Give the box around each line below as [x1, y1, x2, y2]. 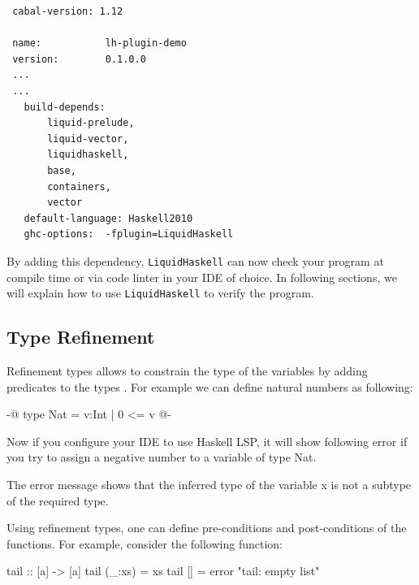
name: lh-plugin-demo [12, 37, 187, 50]
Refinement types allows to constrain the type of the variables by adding [6, 362, 368, 379]
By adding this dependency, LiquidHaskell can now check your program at [6, 252, 384, 269]
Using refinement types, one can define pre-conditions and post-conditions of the [6, 519, 407, 536]
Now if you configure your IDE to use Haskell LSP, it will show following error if [6, 432, 408, 449]
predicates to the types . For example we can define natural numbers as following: [6, 378, 413, 395]
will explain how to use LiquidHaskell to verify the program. [6, 284, 314, 301]
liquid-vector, [47, 132, 129, 145]
